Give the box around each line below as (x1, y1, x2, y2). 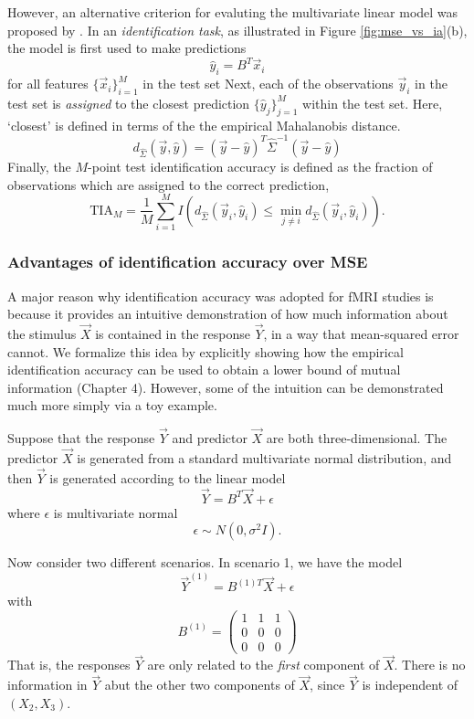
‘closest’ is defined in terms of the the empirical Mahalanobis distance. (7, 115, 401, 134)
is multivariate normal (53, 502, 178, 522)
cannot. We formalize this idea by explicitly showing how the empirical (7, 342, 404, 361)
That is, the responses (7, 655, 131, 674)
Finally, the (7, 156, 71, 175)
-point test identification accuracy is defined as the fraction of (88, 156, 433, 175)
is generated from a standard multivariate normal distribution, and (77, 448, 452, 467)
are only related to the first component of (147, 655, 380, 674)
